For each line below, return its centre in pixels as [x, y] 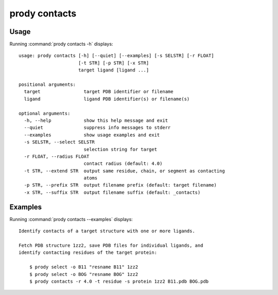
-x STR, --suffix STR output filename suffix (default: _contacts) [112, 192]
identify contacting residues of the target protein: [88, 253]
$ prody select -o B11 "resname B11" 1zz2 [84, 267]
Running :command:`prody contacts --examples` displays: [71, 219]
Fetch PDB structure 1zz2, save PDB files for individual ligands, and [111, 245]
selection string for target [120, 149]
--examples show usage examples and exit [92, 135]
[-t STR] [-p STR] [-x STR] [114, 63]
